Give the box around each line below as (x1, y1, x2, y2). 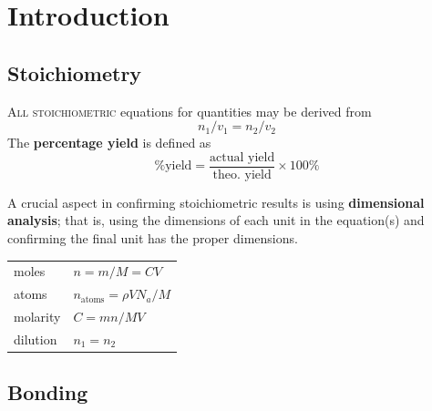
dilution (14, 329, 57, 348)
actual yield (210, 150, 275, 164)
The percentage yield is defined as (7, 133, 211, 152)
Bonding (7, 378, 88, 406)
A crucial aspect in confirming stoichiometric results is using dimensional (7, 192, 425, 211)
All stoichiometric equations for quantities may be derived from (7, 101, 372, 120)
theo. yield (212, 168, 272, 181)
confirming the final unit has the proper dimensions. (7, 229, 298, 248)
